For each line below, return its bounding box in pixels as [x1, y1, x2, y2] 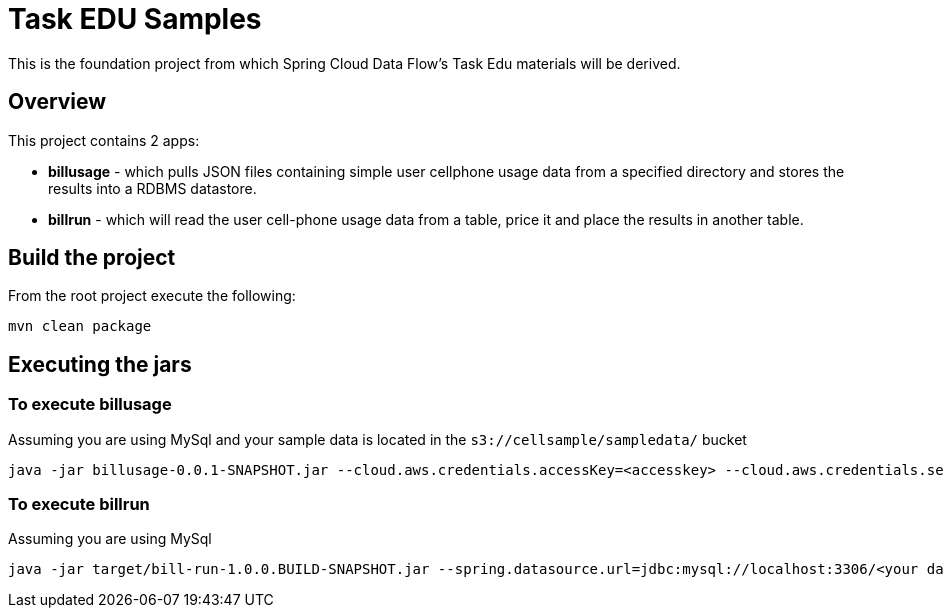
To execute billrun [8, 494, 150, 515]
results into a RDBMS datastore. [48, 179, 257, 197]
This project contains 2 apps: [8, 131, 200, 149]
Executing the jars [8, 351, 192, 377]
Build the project [8, 245, 176, 271]
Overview [8, 89, 107, 115]
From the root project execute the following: [8, 287, 296, 305]
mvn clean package [8, 318, 152, 335]
